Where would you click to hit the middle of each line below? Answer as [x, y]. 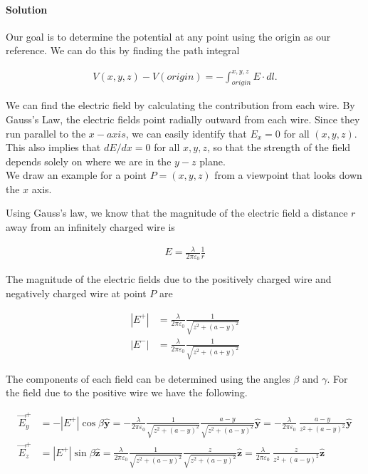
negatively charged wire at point [76, 293]
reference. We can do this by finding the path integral [123, 50]
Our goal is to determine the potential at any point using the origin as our [168, 36]
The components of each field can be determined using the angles [148, 378]
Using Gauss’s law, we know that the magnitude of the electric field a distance [177, 213]
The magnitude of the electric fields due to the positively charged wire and [169, 279]
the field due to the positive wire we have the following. [127, 392]
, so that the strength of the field [279, 147]
